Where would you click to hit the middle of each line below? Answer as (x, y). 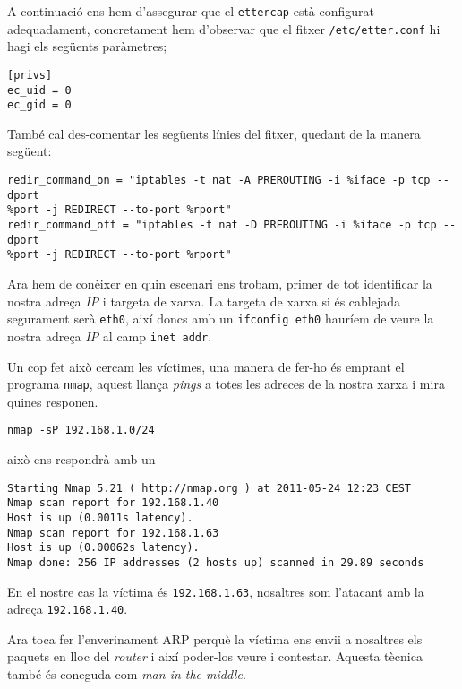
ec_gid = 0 (39, 105)
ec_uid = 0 (39, 90)
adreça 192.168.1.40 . (68, 609)
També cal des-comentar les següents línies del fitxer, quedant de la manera (214, 133)
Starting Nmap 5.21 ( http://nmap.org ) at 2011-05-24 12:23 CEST (210, 488)
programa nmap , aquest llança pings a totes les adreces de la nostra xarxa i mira (226, 384)
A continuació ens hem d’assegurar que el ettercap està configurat (191, 11)
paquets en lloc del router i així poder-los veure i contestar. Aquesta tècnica (215, 656)
